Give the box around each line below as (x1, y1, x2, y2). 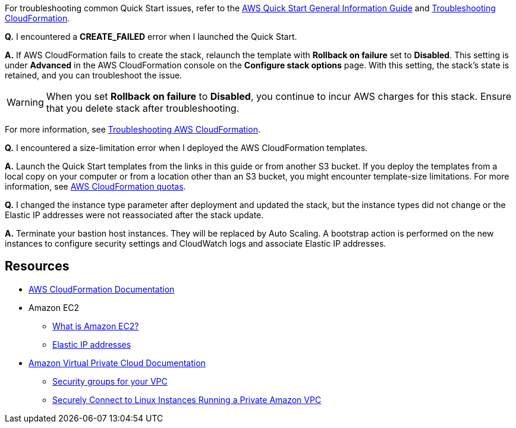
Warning (7, 96, 44, 108)
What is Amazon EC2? (52, 320, 139, 331)
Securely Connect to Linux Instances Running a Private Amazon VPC (52, 394, 322, 405)
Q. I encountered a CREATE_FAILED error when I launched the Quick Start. (5, 32, 297, 42)
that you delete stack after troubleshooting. (46, 102, 240, 114)
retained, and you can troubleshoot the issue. (5, 70, 183, 80)
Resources (5, 259, 70, 274)
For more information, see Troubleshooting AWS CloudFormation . (5, 124, 260, 134)
